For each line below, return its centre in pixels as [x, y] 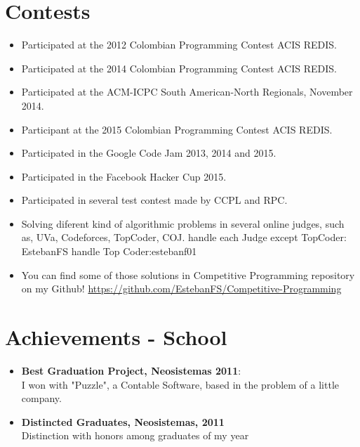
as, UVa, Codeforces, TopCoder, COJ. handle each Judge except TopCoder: [184, 237]
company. [41, 398]
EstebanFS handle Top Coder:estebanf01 [109, 251]
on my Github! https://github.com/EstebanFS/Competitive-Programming [181, 289]
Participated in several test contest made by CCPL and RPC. [154, 200]
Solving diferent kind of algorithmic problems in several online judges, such [183, 223]
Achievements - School [116, 337]
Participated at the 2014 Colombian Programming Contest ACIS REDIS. [179, 68]
